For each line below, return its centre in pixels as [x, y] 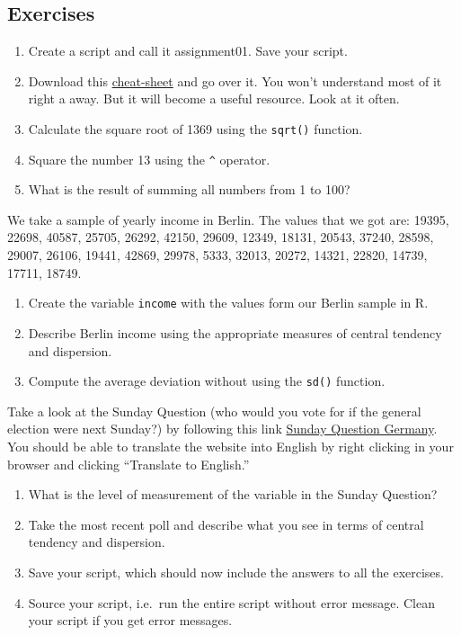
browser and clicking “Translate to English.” [129, 464]
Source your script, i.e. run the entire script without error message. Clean [231, 602]
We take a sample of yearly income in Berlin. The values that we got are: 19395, [228, 219]
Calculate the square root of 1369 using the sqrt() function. [195, 128]
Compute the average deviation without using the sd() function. [207, 381]
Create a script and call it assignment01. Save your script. [188, 51]
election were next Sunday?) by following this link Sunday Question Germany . [222, 429]
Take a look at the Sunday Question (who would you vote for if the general [214, 411]
